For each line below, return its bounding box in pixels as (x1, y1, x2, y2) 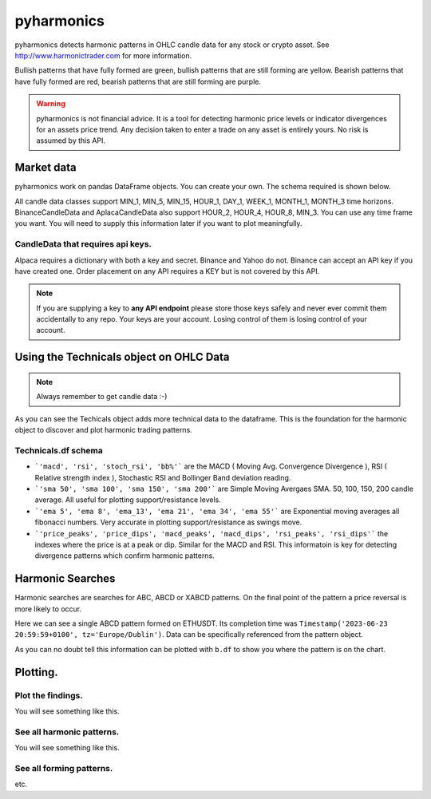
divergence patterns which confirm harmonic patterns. (34, 551, 215, 560)
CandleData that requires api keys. (14, 239, 152, 250)
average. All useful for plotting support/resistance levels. (34, 495, 221, 504)
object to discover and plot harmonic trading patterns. (14, 425, 193, 435)
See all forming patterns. (14, 762, 113, 773)
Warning (36, 99, 65, 109)
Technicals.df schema (14, 445, 103, 456)
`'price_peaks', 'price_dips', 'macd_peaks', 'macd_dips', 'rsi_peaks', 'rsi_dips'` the (34, 528, 389, 538)
